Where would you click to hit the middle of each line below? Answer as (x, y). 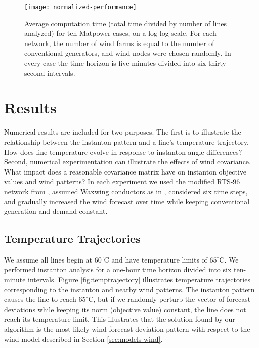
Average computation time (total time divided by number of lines (125, 23)
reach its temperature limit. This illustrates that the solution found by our (120, 319)
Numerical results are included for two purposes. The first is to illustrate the (123, 132)
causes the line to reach (40, 299)
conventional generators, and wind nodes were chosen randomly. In (128, 53)
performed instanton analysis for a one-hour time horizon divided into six (118, 269)
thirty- (218, 63)
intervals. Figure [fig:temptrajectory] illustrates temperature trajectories (139, 279)
